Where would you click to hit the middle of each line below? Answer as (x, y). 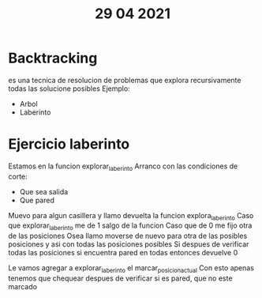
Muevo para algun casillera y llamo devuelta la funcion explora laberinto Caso (131, 216)
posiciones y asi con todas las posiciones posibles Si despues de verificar (129, 244)
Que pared (37, 200)
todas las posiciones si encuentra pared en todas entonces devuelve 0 (123, 253)
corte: (18, 176)
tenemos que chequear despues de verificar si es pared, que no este (120, 278)
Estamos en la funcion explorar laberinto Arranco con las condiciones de (123, 167)
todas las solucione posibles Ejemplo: (69, 89)
